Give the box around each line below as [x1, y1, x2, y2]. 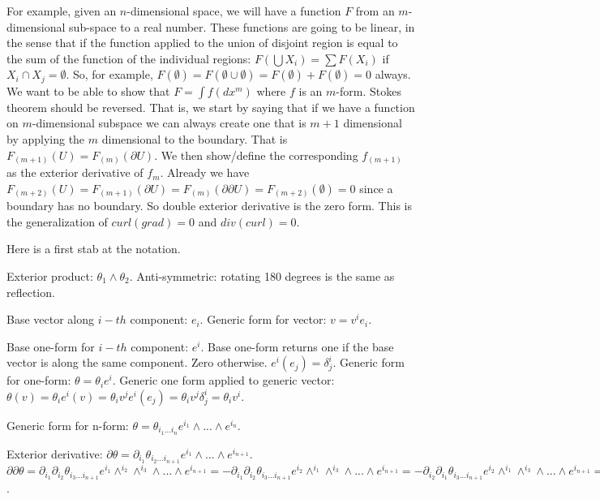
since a [359, 179, 393, 196]
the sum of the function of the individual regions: [6, 49, 251, 67]
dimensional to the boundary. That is [101, 131, 288, 148]
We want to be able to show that [6, 82, 170, 99]
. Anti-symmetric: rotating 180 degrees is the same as [129, 268, 395, 285]
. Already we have [160, 164, 250, 181]
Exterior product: [6, 268, 93, 285]
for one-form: [6, 372, 71, 389]
